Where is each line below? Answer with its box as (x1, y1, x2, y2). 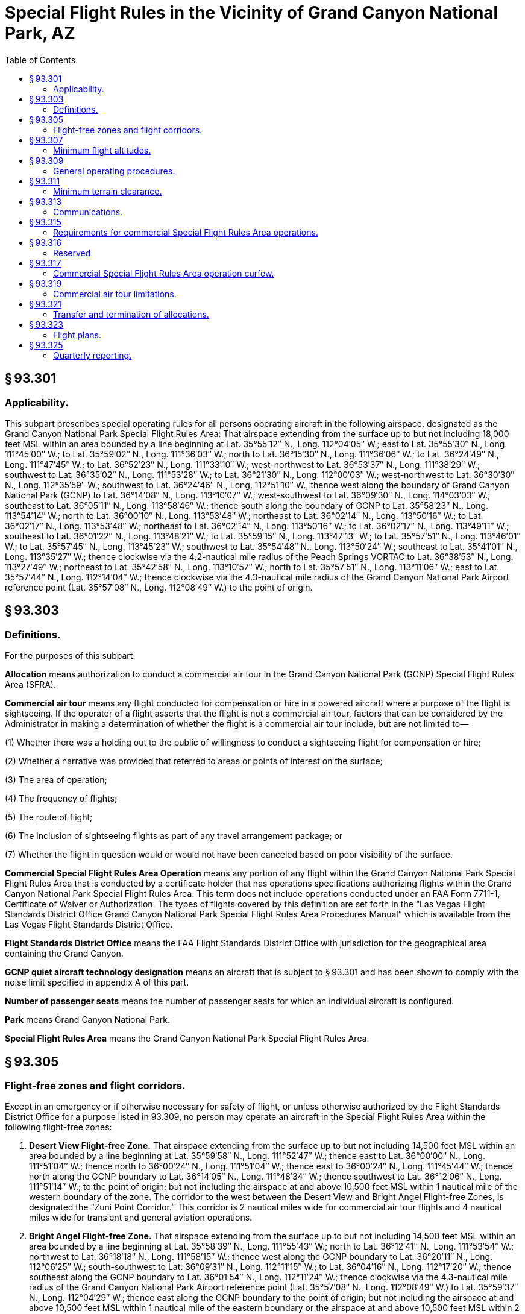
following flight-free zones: (5, 1122, 112, 1133)
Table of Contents (5, 54, 76, 65)
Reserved (53, 247, 91, 258)
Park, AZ (5, 23, 75, 43)
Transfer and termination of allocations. (53, 309, 209, 319)
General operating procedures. (53, 165, 175, 176)
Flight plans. (53, 329, 101, 340)
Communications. (53, 206, 123, 217)
